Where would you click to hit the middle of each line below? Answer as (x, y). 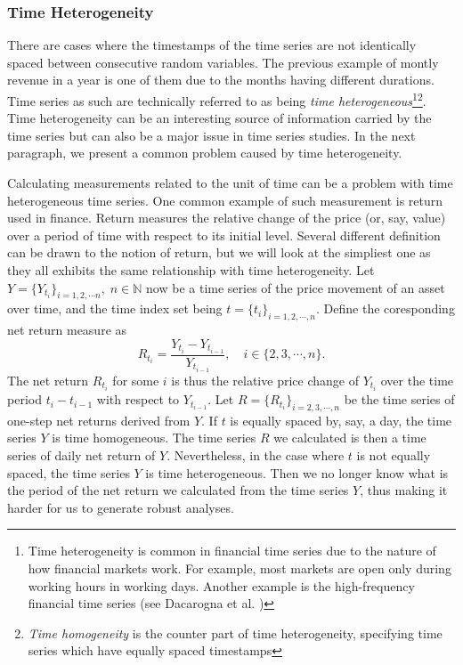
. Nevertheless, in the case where (256, 455)
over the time (417, 380)
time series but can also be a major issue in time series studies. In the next (211, 135)
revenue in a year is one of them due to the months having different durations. (221, 80)
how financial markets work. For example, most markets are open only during (240, 568)
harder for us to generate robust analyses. (121, 507)
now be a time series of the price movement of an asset (296, 287)
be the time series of (399, 399)
